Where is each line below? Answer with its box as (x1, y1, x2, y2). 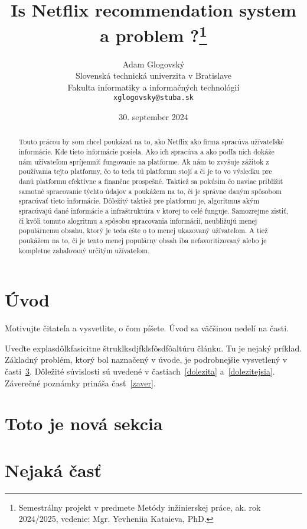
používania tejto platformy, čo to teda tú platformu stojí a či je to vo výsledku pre (18, 166, 272, 176)
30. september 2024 (119, 111, 188, 123)
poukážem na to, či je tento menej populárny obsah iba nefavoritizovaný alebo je (18, 236, 267, 246)
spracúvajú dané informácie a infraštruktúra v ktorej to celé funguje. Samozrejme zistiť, (18, 206, 289, 216)
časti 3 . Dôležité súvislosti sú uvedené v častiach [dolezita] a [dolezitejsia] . (5, 365, 275, 378)
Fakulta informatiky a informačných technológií (67, 80, 240, 93)
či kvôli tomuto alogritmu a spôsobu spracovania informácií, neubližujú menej (18, 215, 257, 225)
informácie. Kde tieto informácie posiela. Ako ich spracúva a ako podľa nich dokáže (18, 147, 275, 157)
